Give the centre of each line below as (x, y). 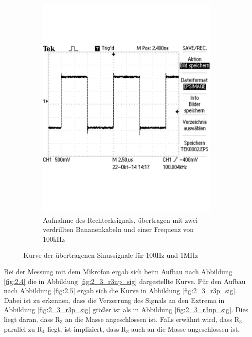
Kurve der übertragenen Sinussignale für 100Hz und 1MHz (111, 255)
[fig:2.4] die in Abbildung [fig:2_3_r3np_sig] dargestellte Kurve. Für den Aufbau (125, 281)
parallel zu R (23, 328)
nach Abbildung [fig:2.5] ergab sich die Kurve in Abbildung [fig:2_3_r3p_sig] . (121, 291)
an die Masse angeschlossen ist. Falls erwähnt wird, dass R (152, 319)
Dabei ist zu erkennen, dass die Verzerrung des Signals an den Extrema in (114, 300)
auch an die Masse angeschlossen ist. (185, 328)
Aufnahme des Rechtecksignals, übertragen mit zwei (120, 220)
